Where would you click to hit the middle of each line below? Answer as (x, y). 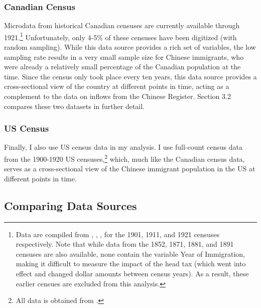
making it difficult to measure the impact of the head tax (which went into (131, 264)
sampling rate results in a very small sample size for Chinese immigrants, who (124, 57)
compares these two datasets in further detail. (75, 106)
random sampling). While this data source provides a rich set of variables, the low (130, 47)
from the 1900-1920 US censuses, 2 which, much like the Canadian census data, (124, 158)
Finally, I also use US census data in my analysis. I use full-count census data (123, 147)
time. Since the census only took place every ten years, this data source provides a (130, 76)
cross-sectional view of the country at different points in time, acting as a (117, 86)
